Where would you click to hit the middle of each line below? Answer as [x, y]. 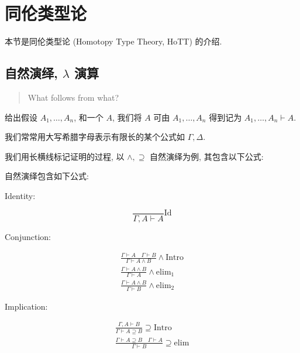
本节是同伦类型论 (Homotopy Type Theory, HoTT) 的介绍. [113, 41]
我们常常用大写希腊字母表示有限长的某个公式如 [95, 137]
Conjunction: [28, 237]
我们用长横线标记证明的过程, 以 [65, 156]
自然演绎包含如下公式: [47, 176]
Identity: [20, 195]
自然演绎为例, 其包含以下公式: [207, 156]
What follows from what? [73, 97]
